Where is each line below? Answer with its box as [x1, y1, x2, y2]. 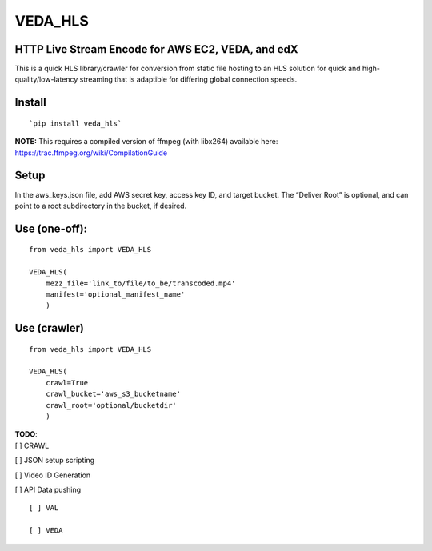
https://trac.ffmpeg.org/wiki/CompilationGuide [14, 148, 168, 158]
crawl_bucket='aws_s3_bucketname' [45, 389, 182, 399]
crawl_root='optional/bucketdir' [45, 401, 178, 409]
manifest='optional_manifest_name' [45, 289, 186, 299]
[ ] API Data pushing [14, 485, 82, 494]
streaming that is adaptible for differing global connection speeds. [79, 74, 298, 84]
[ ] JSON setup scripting [14, 456, 95, 465]
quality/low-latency [14, 74, 78, 84]
